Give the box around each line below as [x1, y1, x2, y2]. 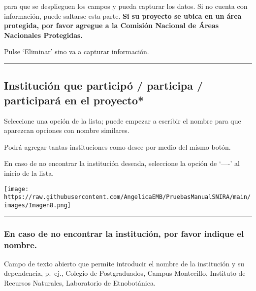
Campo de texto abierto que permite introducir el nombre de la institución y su [4, 258, 245, 268]
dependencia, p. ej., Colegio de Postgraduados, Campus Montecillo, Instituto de [4, 268, 246, 278]
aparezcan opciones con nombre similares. [4, 125, 129, 135]
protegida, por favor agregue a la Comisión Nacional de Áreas [4, 20, 219, 31]
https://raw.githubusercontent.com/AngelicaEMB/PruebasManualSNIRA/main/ [4, 194, 251, 201]
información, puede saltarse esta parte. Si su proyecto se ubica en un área [4, 10, 242, 21]
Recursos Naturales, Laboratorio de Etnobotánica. [4, 277, 156, 288]
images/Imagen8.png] [4, 201, 71, 209]
